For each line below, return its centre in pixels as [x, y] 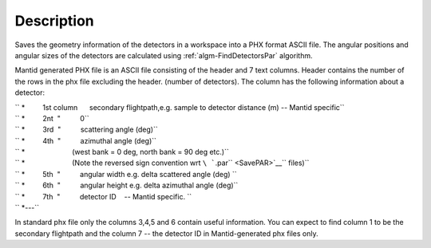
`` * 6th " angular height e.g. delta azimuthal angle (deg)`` [127, 185]
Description [55, 21]
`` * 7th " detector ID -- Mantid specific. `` [103, 196]
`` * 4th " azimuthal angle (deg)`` [86, 140]
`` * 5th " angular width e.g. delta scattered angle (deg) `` [126, 174]
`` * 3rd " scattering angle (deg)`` [87, 130]
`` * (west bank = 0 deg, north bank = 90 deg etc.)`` [122, 152]
